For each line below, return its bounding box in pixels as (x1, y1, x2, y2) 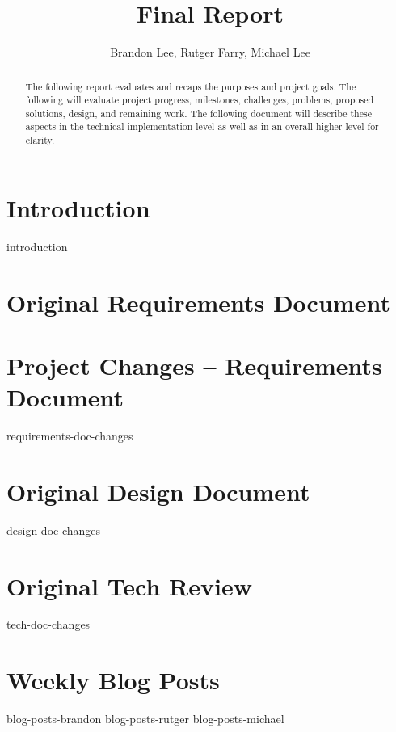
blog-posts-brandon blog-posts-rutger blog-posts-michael (6, 710, 284, 727)
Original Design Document (6, 474, 310, 507)
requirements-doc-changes (6, 427, 133, 444)
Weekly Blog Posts (6, 663, 220, 696)
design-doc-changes (6, 521, 101, 538)
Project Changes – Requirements (6, 348, 382, 381)
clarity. (25, 133, 55, 147)
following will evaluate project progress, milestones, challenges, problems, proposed (25, 93, 374, 107)
